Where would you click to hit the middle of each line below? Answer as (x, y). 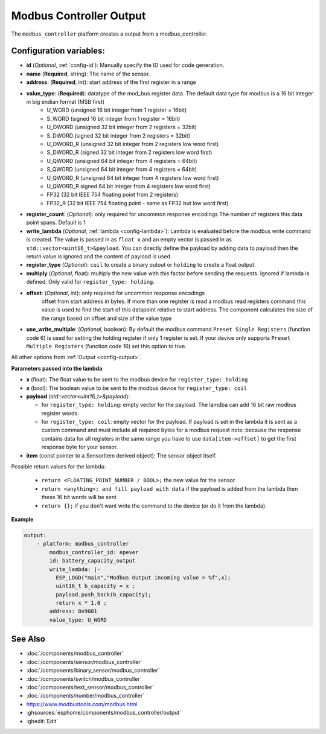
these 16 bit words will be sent (79, 497)
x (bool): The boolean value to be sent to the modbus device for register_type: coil (137, 388)
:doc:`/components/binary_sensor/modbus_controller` (93, 671)
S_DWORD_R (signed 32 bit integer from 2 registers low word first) (129, 152)
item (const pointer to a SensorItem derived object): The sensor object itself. (122, 455)
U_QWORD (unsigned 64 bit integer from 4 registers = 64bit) (122, 161)
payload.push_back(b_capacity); (103, 594)
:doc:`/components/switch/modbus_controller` (84, 678)
